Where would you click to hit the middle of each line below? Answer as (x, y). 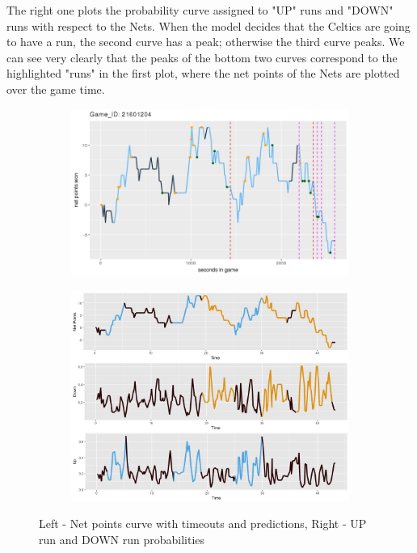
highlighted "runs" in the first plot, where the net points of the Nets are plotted (203, 73)
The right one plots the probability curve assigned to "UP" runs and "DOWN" (200, 10)
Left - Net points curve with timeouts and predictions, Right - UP (203, 523)
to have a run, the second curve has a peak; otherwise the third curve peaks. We (206, 42)
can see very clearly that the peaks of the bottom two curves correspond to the (202, 57)
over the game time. (56, 89)
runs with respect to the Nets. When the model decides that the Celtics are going (208, 25)
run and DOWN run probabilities (122, 539)
